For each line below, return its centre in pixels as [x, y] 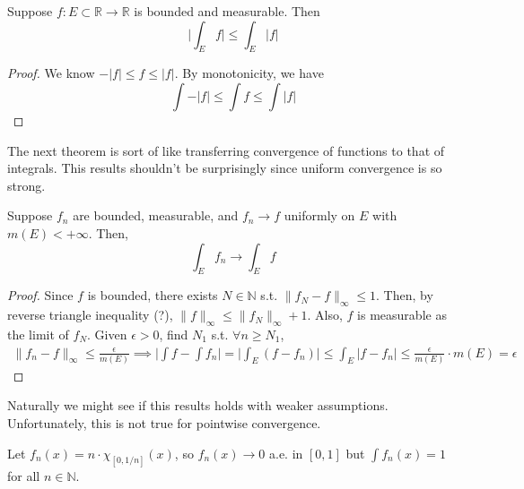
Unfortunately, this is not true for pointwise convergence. [164, 423]
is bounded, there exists [153, 295]
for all [24, 475]
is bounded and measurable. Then [227, 11]
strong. [26, 185]
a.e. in [286, 453]
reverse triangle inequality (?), [90, 315]
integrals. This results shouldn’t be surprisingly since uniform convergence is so [225, 168]
